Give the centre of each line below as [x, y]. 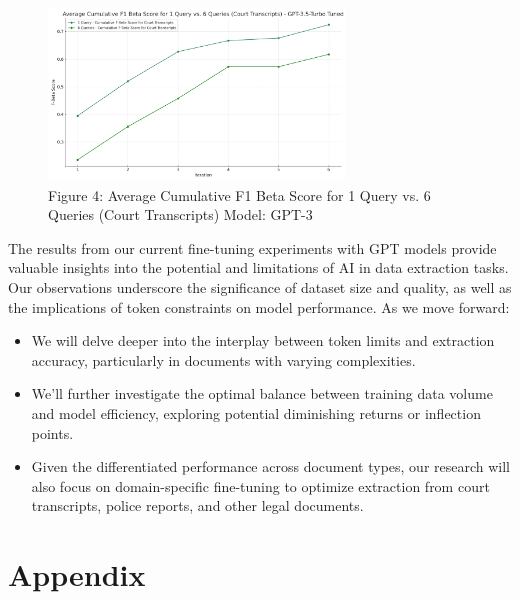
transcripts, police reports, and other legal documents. [197, 505]
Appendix [77, 574]
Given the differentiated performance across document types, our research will [271, 466]
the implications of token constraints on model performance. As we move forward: [259, 306]
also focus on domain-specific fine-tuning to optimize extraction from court [260, 485]
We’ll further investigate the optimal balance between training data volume [262, 393]
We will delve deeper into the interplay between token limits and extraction [263, 340]
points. [52, 432]
